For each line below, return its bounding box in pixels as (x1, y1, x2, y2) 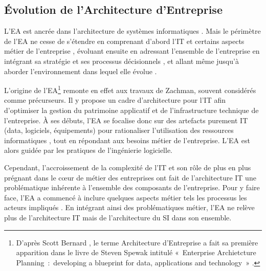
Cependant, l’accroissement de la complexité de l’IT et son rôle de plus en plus (4, 162, 251, 172)
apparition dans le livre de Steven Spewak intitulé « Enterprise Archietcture (16, 247, 256, 258)
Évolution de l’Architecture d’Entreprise (4, 2, 223, 17)
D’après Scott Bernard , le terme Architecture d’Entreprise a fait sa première (16, 237, 258, 247)
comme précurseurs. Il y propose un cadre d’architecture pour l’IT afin (4, 95, 226, 105)
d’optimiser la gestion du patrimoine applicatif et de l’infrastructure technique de (4, 105, 259, 116)
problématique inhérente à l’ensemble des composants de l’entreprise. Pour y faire (4, 182, 260, 193)
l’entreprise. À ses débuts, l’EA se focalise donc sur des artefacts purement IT (4, 115, 248, 125)
